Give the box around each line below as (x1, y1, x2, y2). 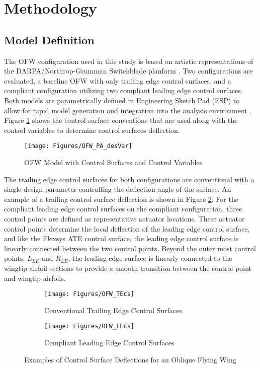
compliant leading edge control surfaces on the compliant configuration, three (4, 203, 242, 214)
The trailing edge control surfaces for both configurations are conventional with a (4, 174, 254, 184)
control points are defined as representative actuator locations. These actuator (4, 213, 245, 224)
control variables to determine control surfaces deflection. (4, 124, 180, 135)
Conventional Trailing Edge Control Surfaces (44, 305, 182, 315)
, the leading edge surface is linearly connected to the (68, 253, 232, 263)
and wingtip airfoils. (4, 272, 66, 283)
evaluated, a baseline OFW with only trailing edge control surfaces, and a (4, 75, 231, 86)
